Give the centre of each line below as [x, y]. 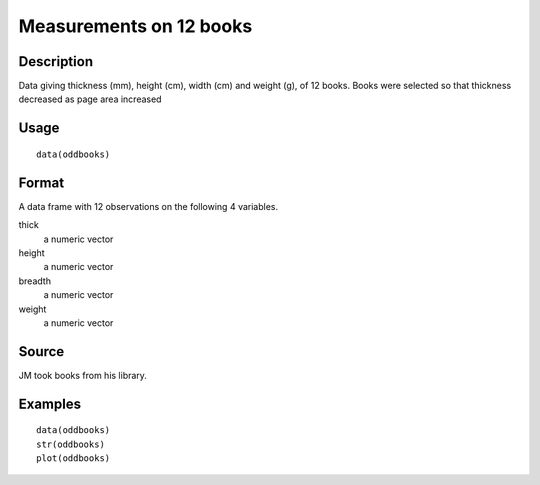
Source [41, 351]
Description [56, 61]
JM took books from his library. [82, 375]
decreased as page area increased [90, 99]
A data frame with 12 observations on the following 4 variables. [148, 206]
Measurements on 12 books [135, 26]
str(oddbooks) [70, 444]
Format [41, 182]
